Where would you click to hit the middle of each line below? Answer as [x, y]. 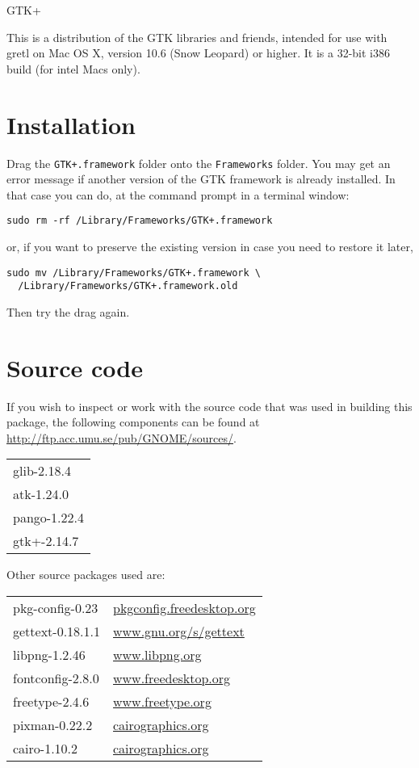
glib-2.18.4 [42, 471]
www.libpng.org [157, 655]
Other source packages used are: [86, 575]
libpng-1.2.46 [49, 655]
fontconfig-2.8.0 [56, 678]
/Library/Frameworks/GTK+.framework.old [128, 286]
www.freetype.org [162, 701]
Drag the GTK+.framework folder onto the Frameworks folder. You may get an [199, 163]
